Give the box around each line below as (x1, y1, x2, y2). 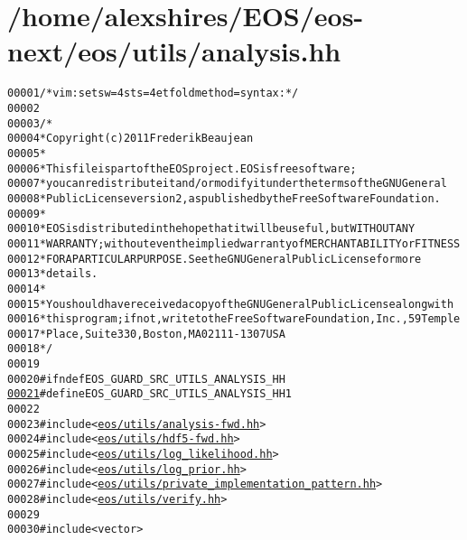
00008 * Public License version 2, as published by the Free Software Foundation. (7, 191, 441, 205)
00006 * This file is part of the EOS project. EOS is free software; (7, 162, 357, 175)
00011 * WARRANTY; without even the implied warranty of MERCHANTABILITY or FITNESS (7, 237, 461, 250)
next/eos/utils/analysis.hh (7, 33, 341, 70)
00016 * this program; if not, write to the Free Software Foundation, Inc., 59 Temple (7, 312, 461, 326)
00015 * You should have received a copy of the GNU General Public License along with (7, 297, 454, 311)
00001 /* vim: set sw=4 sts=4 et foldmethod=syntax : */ (7, 87, 299, 100)
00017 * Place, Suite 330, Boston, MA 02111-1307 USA (7, 327, 285, 340)
